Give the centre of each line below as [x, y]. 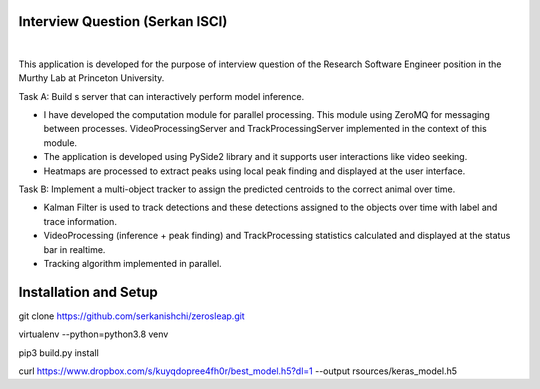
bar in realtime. [74, 249]
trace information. [80, 221]
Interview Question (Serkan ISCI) [123, 21]
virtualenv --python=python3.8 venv [93, 334]
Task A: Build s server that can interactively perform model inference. [161, 96]
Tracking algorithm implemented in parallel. [132, 263]
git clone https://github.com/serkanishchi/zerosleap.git [131, 316]
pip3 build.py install [58, 352]
